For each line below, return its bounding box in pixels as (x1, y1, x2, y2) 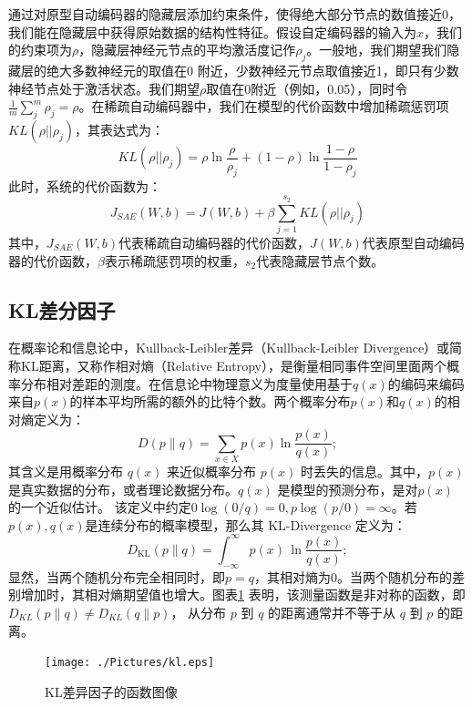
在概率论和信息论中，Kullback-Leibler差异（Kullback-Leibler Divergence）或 (8, 338, 450, 357)
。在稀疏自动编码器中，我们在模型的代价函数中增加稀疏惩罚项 (78, 97, 449, 116)
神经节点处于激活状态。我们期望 (8, 78, 200, 97)
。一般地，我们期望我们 (306, 40, 447, 59)
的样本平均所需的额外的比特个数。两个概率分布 (69, 392, 351, 411)
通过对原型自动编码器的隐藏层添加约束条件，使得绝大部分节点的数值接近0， (8, 5, 461, 23)
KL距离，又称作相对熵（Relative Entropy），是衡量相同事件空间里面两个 (20, 355, 446, 374)
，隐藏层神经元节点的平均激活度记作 (78, 40, 296, 59)
